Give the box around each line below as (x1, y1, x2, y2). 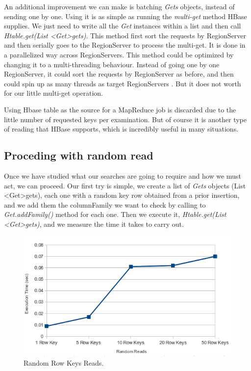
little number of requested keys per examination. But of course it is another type (4, 114, 247, 124)
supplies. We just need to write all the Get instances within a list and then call (4, 21, 241, 31)
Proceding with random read (4, 148, 153, 163)
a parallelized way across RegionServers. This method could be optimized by (4, 49, 234, 59)
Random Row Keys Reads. (24, 358, 104, 368)
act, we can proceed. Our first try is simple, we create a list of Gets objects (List (4, 180, 246, 190)
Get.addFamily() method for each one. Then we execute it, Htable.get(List (4, 209, 226, 219)
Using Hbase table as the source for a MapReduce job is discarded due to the (4, 104, 236, 114)
